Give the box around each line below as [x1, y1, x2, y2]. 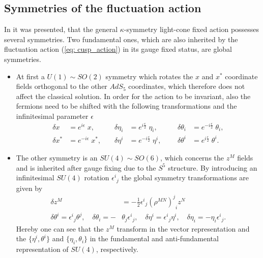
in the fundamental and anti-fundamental [90, 233, 219, 244]
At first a [16, 71, 45, 81]
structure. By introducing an [168, 162, 257, 173]
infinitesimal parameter [16, 110, 89, 121]
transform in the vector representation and [116, 223, 250, 234]
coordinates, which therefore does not [128, 81, 245, 91]
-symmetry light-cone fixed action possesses [124, 24, 259, 35]
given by [16, 182, 43, 193]
